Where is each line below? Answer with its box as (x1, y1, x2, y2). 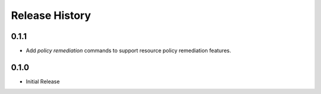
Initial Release (26, 77, 60, 85)
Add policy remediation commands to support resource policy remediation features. (26, 47, 231, 54)
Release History (11, 9, 92, 22)
